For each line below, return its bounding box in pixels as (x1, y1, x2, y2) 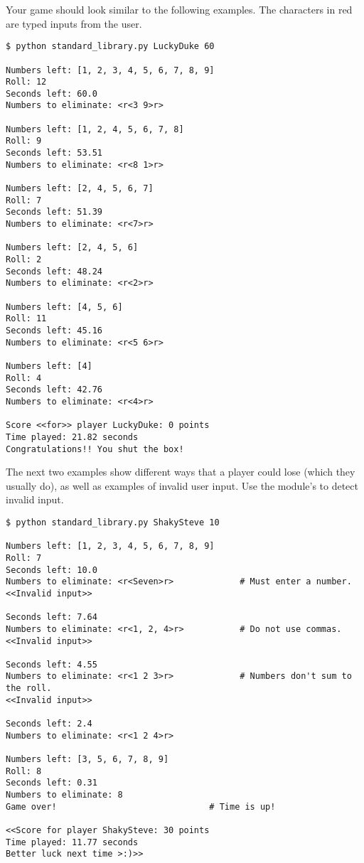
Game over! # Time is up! (6, 801, 276, 812)
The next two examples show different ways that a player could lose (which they (6, 464, 355, 479)
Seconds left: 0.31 (6, 778, 97, 788)
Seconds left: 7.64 (6, 612, 97, 623)
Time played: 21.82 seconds (6, 431, 139, 442)
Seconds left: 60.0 (6, 88, 97, 99)
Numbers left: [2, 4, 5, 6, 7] (6, 183, 154, 194)
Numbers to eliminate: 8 (6, 790, 123, 800)
